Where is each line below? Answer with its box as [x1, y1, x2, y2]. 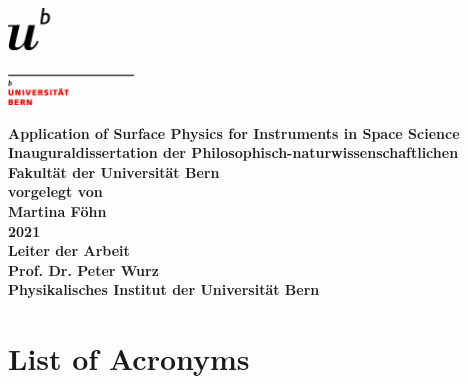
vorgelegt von [8, 181, 103, 202]
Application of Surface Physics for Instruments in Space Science [8, 122, 460, 143]
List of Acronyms [8, 338, 250, 379]
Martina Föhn [8, 201, 107, 222]
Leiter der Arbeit [8, 240, 130, 261]
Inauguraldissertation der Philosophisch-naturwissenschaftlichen [8, 142, 459, 163]
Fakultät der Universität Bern [8, 161, 220, 182]
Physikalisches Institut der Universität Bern [8, 279, 320, 300]
